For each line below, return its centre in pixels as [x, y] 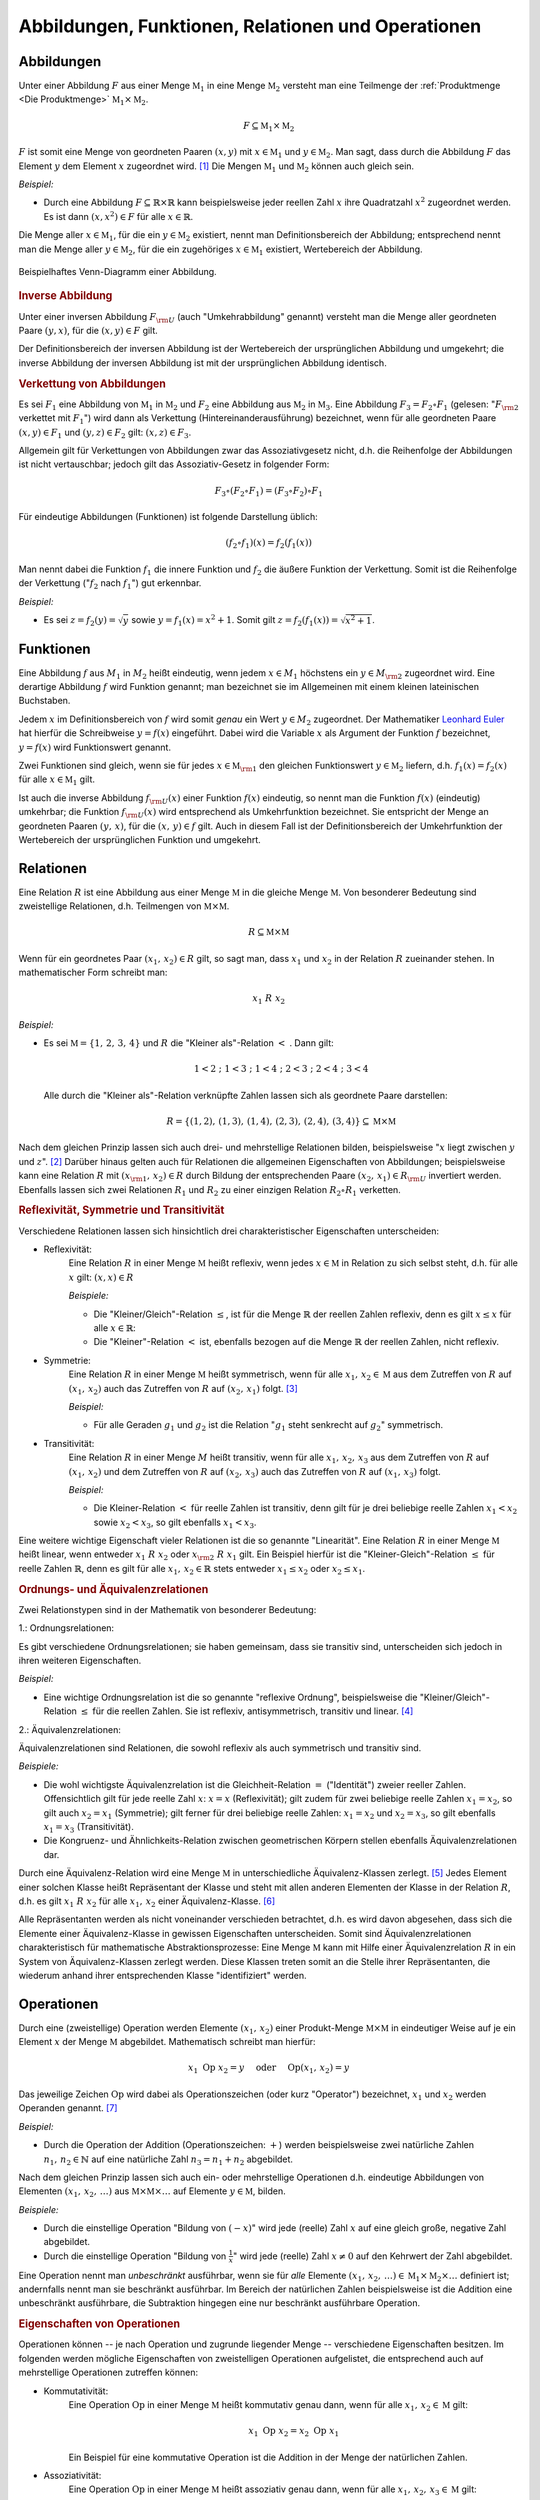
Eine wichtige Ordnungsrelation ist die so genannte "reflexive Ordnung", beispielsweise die [230, 1697]
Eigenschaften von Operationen [99, 2324]
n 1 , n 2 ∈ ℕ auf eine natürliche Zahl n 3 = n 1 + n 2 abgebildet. [168, 2160]
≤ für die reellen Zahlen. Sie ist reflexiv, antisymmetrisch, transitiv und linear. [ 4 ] [247, 1711]
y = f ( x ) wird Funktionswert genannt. [95, 747]
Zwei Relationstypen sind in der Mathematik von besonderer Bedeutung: [167, 1609]
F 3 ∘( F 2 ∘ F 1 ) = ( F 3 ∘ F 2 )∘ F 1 [269, 492]
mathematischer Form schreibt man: [93, 972]
